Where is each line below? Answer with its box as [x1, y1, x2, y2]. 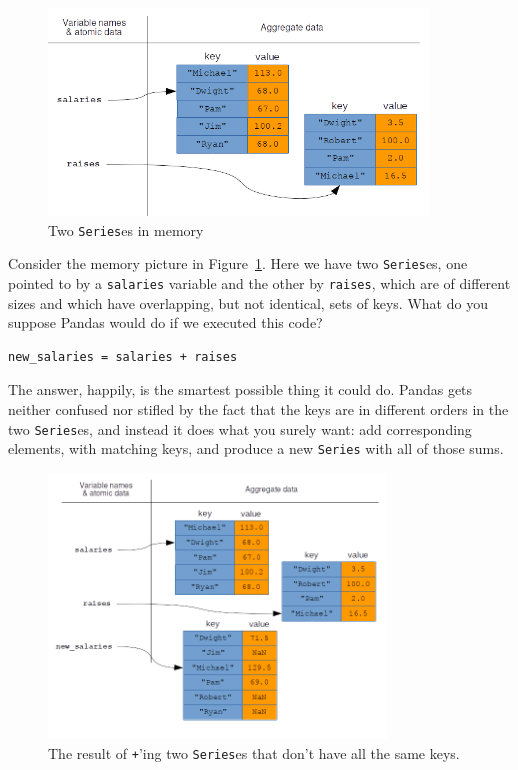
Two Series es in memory [48, 219, 204, 240]
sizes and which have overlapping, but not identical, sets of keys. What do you [8, 292, 488, 313]
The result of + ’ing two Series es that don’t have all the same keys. [48, 743, 460, 764]
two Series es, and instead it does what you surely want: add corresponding [8, 418, 472, 439]
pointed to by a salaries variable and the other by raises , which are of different [8, 273, 511, 294]
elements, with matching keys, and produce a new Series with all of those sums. [8, 438, 504, 459]
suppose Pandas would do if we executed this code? [8, 312, 323, 333]
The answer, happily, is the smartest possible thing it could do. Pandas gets [8, 379, 473, 400]
